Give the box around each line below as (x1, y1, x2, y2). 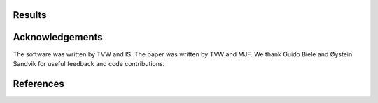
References (13, 77, 64, 90)
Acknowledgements (13, 31, 103, 43)
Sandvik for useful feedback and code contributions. (13, 59, 165, 68)
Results (13, 9, 47, 21)
